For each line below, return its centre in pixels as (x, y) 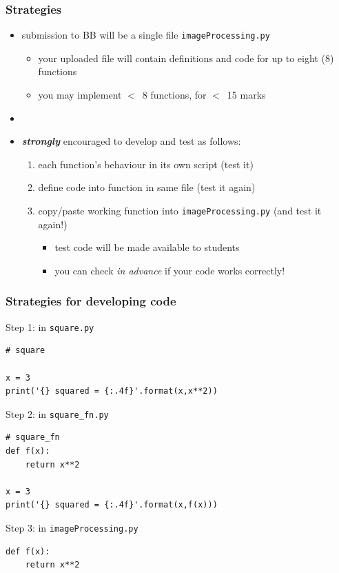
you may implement (80, 95)
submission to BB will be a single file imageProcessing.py (146, 35)
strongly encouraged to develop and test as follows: (131, 141)
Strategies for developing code (91, 301)
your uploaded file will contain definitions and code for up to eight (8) (186, 58)
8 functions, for (174, 95)
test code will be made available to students (147, 247)
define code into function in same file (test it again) (147, 187)
